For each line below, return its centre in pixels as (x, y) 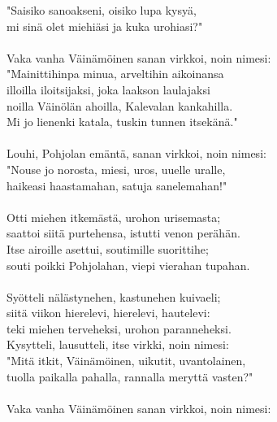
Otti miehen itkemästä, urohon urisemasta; (114, 217)
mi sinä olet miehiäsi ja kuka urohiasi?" (105, 26)
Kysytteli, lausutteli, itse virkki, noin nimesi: (118, 344)
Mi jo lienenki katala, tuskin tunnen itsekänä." (122, 122)
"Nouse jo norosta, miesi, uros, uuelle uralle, (116, 169)
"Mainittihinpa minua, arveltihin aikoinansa (115, 74)
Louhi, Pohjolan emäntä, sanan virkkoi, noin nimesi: (136, 153)
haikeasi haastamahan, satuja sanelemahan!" (117, 185)
